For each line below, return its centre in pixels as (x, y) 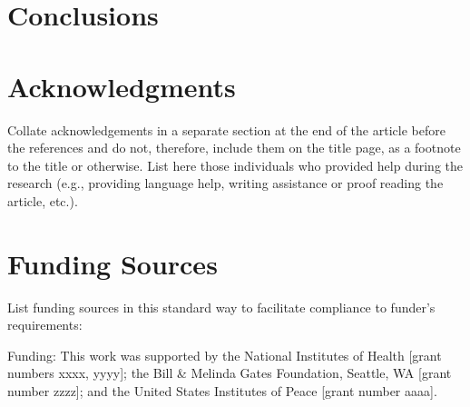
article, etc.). (43, 200)
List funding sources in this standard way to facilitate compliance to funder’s (221, 307)
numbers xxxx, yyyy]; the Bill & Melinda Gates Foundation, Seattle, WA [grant (230, 373)
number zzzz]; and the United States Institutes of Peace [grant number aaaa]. (222, 390)
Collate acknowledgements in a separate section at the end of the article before (226, 129)
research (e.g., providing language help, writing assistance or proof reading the (225, 183)
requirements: (45, 325)
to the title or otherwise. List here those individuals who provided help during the (235, 165)
